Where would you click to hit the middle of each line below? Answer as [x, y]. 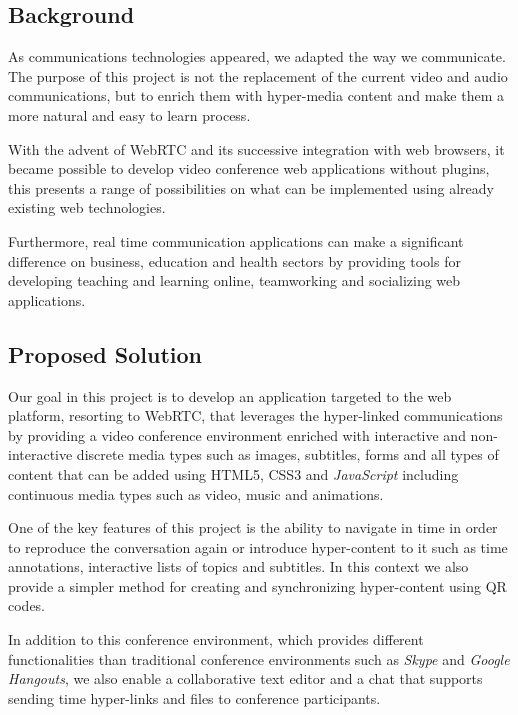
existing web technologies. [87, 207]
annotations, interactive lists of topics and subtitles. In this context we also [238, 566]
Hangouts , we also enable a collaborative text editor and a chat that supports [245, 678]
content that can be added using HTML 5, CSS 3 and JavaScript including [233, 473]
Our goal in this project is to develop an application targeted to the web [230, 395]
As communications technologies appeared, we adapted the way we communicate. [257, 56]
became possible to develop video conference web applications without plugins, [249, 168]
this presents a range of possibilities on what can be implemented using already [251, 187]
